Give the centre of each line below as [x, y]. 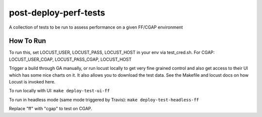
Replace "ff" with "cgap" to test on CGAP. [50, 109]
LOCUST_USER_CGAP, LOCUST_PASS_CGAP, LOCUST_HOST [70, 59]
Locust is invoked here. [32, 82]
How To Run [27, 41]
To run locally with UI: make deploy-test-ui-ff [59, 91]
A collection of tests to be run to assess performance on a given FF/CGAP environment [96, 27]
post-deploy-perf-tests [57, 13]
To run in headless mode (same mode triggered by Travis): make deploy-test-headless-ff [104, 100]
